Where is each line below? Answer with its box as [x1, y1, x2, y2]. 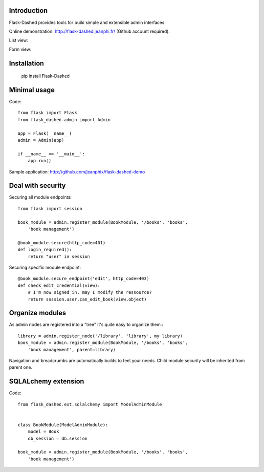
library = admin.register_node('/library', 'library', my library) [18, 333, 183, 339]
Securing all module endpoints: [9, 194, 72, 200]
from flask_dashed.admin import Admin [18, 117, 111, 122]
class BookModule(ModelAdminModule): [18, 422, 109, 428]
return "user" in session [27, 254, 90, 259]
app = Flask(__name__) [18, 130, 72, 136]
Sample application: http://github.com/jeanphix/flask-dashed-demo [9, 169, 145, 174]
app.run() [27, 158, 51, 164]
